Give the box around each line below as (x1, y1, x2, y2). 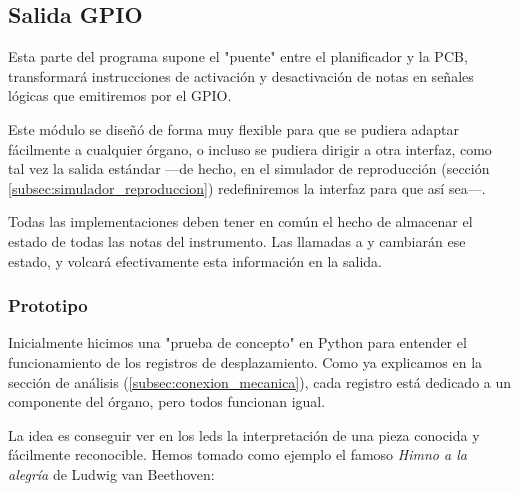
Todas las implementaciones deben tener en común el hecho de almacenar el (8, 211, 473, 232)
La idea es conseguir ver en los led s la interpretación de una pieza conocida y (8, 424, 480, 445)
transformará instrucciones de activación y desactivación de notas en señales (8, 65, 474, 86)
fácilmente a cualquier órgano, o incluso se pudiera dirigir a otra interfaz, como (8, 138, 492, 159)
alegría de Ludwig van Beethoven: (8, 463, 215, 484)
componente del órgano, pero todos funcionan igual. (8, 391, 326, 412)
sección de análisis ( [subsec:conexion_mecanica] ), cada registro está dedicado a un (8, 371, 512, 392)
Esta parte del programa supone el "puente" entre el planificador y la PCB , (8, 46, 468, 67)
